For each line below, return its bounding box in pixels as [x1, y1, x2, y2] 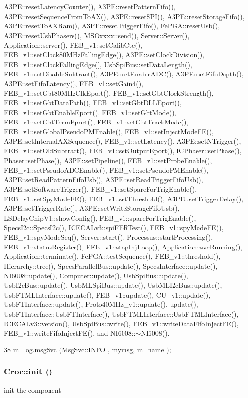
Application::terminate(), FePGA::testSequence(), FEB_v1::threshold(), [4, 251, 221, 261]
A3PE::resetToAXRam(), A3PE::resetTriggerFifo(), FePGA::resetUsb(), [4, 21, 220, 31]
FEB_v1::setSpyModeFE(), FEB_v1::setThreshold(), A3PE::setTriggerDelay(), [4, 193, 243, 203]
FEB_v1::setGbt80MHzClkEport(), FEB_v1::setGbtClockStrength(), [4, 88, 214, 98]
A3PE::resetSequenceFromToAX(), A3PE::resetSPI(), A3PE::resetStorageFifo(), [4, 11, 245, 21]
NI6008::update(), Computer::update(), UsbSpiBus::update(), [4, 270, 188, 280]
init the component [4, 384, 61, 395]
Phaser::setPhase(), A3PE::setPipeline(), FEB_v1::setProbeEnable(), [4, 155, 212, 165]
